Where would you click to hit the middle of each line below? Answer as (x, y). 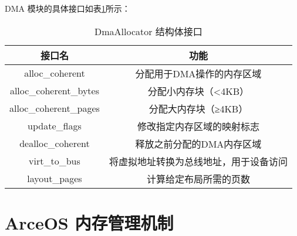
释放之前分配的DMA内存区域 (198, 143)
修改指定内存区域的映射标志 (198, 126)
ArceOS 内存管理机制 (89, 222)
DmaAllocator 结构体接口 (148, 31)
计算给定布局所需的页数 (198, 179)
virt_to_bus (55, 161)
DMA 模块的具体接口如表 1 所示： (67, 8)
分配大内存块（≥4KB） (198, 108)
